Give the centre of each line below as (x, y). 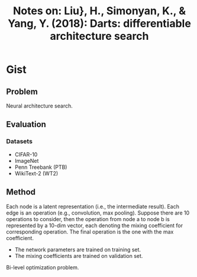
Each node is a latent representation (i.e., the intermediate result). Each (93, 206)
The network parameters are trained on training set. (77, 249)
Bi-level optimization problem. (43, 267)
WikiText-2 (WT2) (36, 173)
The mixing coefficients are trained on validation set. (79, 256)
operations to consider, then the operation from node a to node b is (88, 219)
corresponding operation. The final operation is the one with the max (90, 232)
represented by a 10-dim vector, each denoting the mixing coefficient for (95, 225)
